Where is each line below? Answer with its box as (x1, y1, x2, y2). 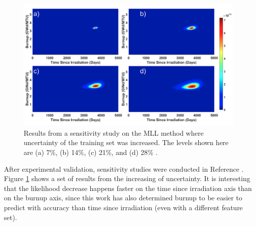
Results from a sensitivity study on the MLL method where (24, 127, 204, 138)
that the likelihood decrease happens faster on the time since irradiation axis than (4, 183, 252, 193)
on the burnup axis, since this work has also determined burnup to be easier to (4, 192, 242, 203)
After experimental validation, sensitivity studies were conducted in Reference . (4, 163, 244, 174)
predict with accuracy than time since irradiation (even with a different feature (4, 202, 243, 212)
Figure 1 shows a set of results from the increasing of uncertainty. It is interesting (4, 173, 251, 184)
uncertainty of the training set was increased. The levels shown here (24, 137, 229, 148)
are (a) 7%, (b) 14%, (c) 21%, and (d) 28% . (24, 147, 158, 157)
